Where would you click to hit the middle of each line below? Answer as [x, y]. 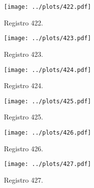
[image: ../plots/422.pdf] [47, 7]
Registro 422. [24, 22]
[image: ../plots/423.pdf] [47, 38]
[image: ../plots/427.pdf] [47, 164]
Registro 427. [24, 179]
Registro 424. [24, 85]
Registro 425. [24, 117]
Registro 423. [24, 54]
